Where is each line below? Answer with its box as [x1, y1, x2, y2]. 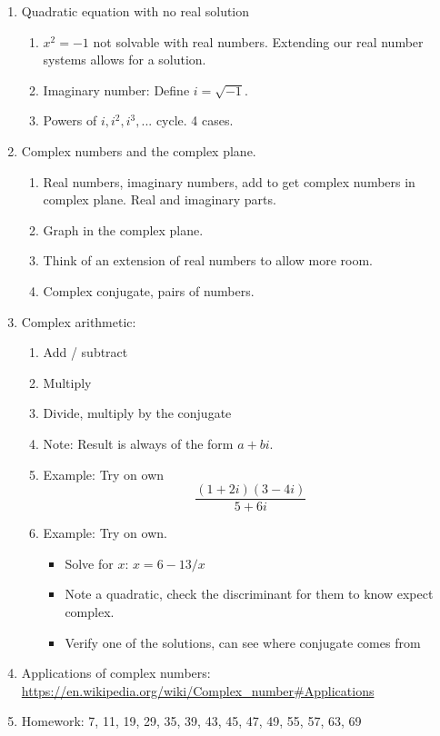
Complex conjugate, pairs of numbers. [43, 281, 255, 300]
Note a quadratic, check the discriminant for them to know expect [65, 584, 434, 603]
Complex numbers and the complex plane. [21, 141, 256, 160]
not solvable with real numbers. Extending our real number [93, 32, 424, 51]
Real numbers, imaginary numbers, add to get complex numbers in [43, 172, 415, 191]
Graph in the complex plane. [43, 220, 204, 239]
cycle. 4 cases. [155, 111, 234, 130]
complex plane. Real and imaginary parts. [43, 190, 276, 209]
